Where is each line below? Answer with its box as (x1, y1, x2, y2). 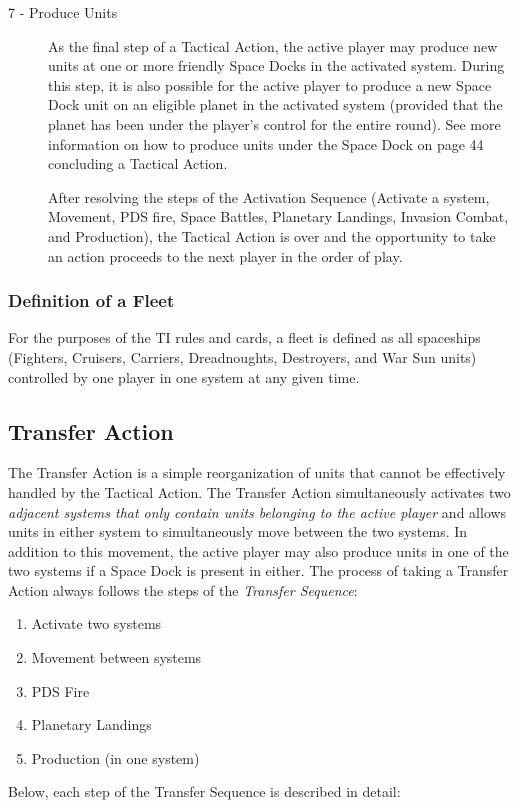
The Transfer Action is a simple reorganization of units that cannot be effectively (8, 462, 506, 483)
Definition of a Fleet (8, 288, 175, 313)
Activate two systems (31, 613, 162, 634)
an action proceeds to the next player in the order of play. (48, 245, 403, 266)
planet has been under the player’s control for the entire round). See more (48, 113, 501, 134)
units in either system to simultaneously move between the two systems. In (8, 521, 468, 542)
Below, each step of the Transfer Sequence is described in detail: (8, 781, 401, 802)
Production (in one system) (31, 747, 200, 768)
